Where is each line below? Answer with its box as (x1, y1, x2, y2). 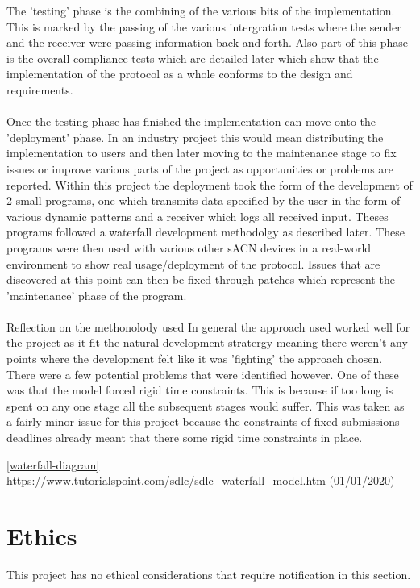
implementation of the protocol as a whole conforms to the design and (6, 65, 353, 82)
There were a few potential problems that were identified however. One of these (6, 365, 399, 382)
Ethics (6, 519, 77, 552)
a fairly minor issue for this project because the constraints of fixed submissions (6, 413, 400, 430)
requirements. (6, 81, 73, 98)
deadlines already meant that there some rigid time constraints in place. (6, 429, 363, 446)
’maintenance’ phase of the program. (6, 286, 187, 303)
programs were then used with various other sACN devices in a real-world (6, 239, 372, 256)
